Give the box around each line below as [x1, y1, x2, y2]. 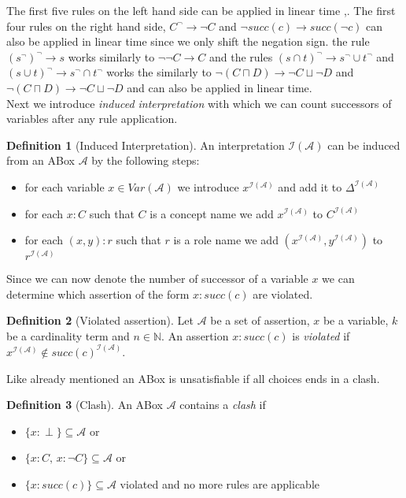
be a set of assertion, [210, 312, 310, 329]
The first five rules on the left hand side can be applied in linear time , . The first [6, 2, 396, 18]
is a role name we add [173, 232, 279, 248]
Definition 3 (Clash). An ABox [6, 396, 163, 413]
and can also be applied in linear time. [127, 79, 312, 95]
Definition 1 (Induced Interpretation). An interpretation [6, 136, 285, 153]
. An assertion [161, 327, 229, 344]
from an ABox [6, 152, 75, 169]
